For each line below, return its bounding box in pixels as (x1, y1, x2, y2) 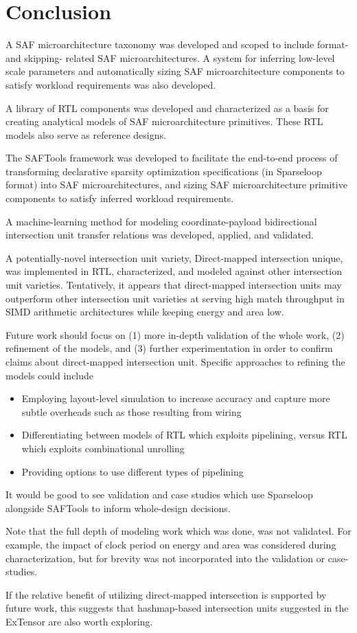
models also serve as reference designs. (5, 127, 166, 142)
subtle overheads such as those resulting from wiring (21, 404, 242, 419)
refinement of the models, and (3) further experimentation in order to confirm (5, 341, 333, 355)
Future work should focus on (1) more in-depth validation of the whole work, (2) (5, 327, 345, 342)
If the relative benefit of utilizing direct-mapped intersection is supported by (5, 587, 327, 601)
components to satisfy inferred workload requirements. (5, 191, 234, 206)
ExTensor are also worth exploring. (5, 614, 153, 628)
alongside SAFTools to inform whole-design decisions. (5, 500, 231, 515)
